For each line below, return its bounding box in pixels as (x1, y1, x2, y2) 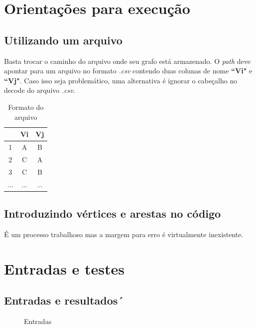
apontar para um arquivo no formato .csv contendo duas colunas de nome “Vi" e (4, 65, 253, 76)
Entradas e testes (4, 258, 125, 279)
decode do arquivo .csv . (4, 85, 75, 95)
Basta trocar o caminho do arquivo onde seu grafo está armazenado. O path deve (4, 55, 251, 66)
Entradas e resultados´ (4, 293, 124, 308)
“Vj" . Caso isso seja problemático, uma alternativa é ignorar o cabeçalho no (4, 75, 238, 85)
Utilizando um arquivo (4, 32, 123, 47)
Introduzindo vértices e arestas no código (4, 206, 221, 221)
